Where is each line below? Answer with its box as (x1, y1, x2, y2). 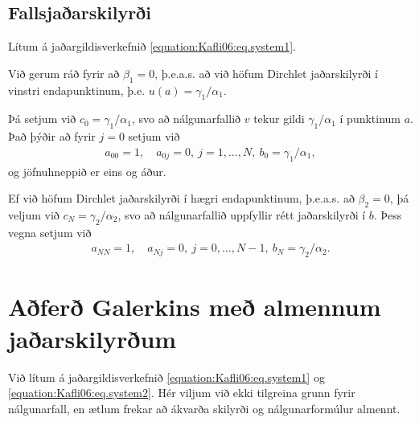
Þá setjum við (8, 110, 76, 127)
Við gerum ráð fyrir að (8, 64, 120, 81)
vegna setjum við (8, 223, 92, 240)
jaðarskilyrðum (8, 322, 177, 354)
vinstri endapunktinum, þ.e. (8, 81, 146, 98)
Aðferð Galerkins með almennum (8, 290, 381, 323)
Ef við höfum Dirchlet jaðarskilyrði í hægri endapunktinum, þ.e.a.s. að (8, 190, 355, 207)
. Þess (373, 207, 402, 223)
